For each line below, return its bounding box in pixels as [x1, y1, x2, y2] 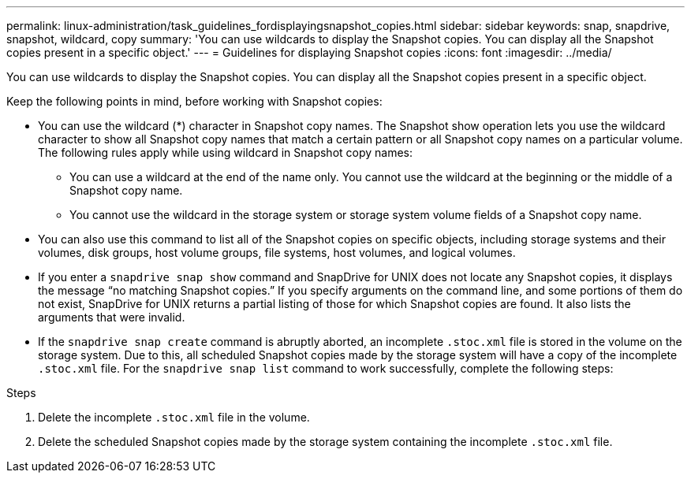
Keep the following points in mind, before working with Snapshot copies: [6, 95, 383, 108]
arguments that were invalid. [38, 310, 185, 324]
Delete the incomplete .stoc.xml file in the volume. [38, 410, 310, 424]
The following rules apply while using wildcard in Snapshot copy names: [38, 146, 413, 159]
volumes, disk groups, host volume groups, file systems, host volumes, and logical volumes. [38, 246, 516, 259]
